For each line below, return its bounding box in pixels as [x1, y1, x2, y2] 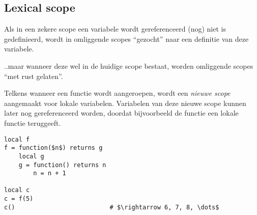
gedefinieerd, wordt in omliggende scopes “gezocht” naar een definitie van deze [4, 33, 249, 44]
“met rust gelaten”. [4, 70, 63, 81]
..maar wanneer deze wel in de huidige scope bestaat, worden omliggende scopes [4, 60, 253, 71]
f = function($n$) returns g [4, 144, 103, 152]
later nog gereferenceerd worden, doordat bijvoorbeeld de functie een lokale [4, 107, 239, 118]
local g [18, 152, 44, 160]
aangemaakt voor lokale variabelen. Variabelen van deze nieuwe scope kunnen [4, 97, 246, 108]
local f [4, 136, 30, 143]
